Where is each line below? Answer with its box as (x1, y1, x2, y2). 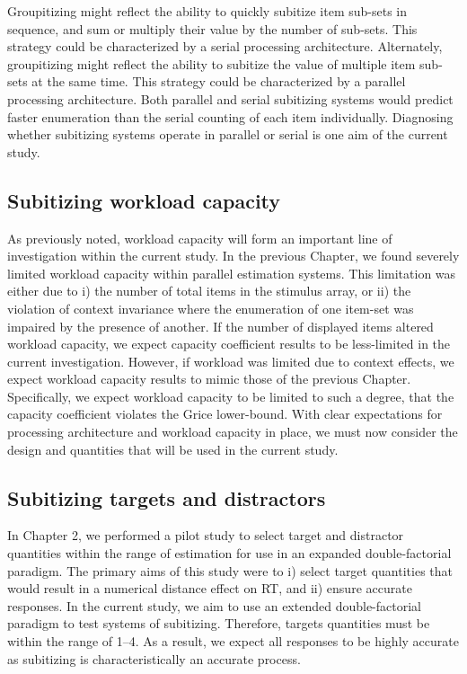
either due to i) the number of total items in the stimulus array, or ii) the (7, 281, 411, 300)
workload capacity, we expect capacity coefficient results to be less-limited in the (7, 334, 451, 353)
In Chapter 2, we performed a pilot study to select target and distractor (7, 526, 404, 545)
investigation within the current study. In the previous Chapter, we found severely (7, 246, 460, 265)
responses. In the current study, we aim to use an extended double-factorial (7, 596, 421, 615)
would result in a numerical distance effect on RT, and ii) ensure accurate (7, 579, 412, 598)
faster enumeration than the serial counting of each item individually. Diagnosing (7, 107, 454, 126)
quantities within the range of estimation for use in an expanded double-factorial (7, 544, 452, 563)
